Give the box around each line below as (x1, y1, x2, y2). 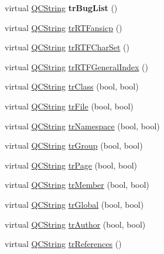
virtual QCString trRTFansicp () (5, 21, 122, 33)
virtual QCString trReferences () (5, 238, 122, 250)
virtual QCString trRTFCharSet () (5, 41, 129, 53)
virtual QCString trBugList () (5, 2, 118, 13)
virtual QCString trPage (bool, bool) (5, 159, 137, 171)
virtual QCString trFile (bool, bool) (5, 99, 134, 112)
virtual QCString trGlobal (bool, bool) (5, 198, 144, 210)
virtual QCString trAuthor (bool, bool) (5, 218, 146, 230)
